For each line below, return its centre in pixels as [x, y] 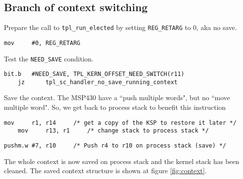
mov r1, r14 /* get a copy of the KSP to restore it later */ [120, 123]
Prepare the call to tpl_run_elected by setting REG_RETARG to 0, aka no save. [121, 27]
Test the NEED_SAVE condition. [49, 58]
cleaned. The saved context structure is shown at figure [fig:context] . [105, 171]
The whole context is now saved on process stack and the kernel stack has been [122, 161]
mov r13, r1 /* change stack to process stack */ [113, 131]
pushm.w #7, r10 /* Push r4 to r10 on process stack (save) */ [115, 145]
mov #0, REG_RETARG [42, 43]
